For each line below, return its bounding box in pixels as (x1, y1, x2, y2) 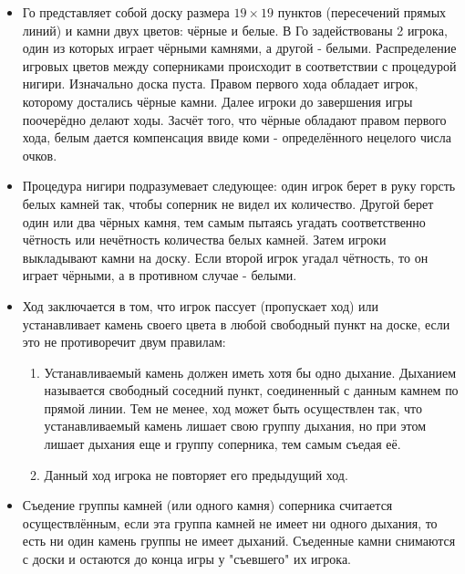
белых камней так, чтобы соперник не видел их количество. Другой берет (22, 193, 434, 213)
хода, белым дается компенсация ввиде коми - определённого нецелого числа (22, 128, 451, 147)
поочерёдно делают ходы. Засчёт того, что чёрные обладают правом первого (22, 110, 447, 129)
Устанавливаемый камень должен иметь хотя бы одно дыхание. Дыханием (44, 362, 457, 381)
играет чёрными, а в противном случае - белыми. (22, 266, 297, 285)
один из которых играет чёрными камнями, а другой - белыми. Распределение (22, 38, 457, 57)
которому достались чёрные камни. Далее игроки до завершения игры (22, 91, 413, 110)
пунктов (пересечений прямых (277, 3, 447, 21)
